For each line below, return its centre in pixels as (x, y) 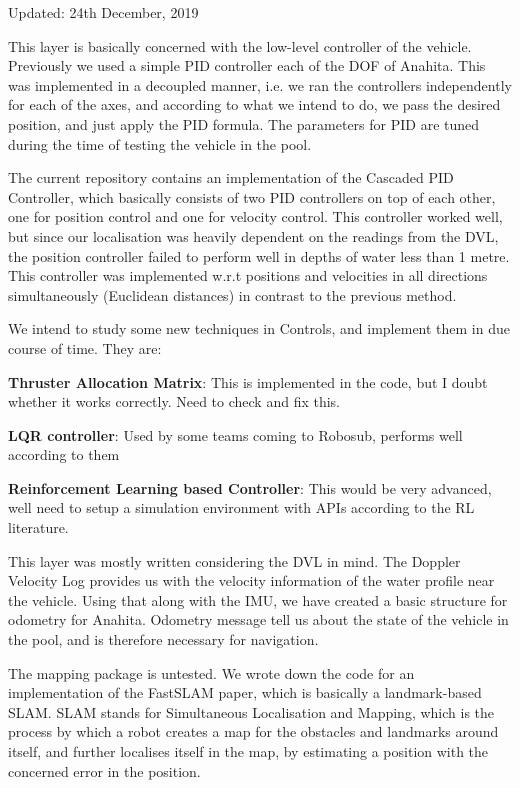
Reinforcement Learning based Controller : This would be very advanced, (250, 487)
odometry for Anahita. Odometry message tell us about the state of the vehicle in (258, 619)
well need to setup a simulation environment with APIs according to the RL (241, 507)
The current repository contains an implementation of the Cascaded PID (231, 177)
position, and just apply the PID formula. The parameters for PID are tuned (244, 123)
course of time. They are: (85, 347)
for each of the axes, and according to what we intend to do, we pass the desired (254, 104)
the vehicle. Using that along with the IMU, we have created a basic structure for (258, 599)
